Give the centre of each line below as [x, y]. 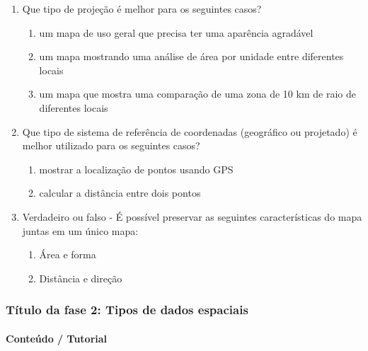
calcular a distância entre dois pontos [120, 193]
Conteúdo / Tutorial [57, 338]
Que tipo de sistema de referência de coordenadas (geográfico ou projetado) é [190, 131]
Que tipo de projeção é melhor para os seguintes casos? [142, 8]
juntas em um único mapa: [80, 230]
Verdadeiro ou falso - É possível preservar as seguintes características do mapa [192, 216]
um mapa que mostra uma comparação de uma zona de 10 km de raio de [197, 94]
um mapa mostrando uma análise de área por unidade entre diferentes [191, 56]
